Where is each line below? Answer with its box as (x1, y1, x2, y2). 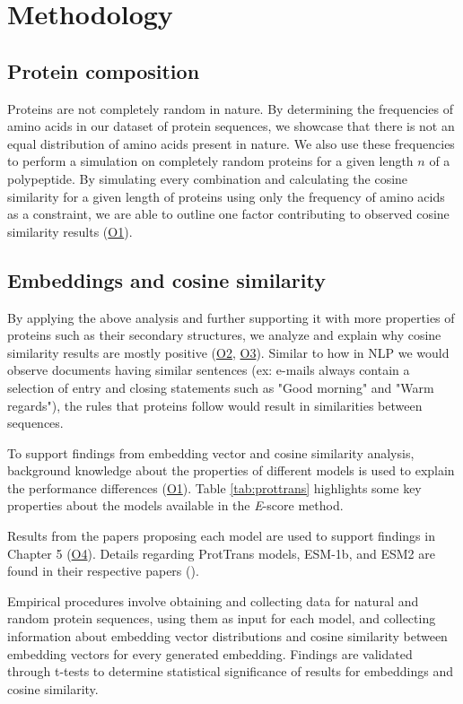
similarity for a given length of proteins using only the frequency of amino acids (7, 187, 445, 205)
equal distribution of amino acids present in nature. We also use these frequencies (7, 134, 455, 152)
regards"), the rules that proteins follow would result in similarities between (7, 395, 423, 414)
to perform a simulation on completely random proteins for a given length (7, 152, 414, 170)
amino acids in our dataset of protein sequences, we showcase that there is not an (7, 117, 455, 135)
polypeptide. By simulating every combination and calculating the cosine (7, 169, 408, 187)
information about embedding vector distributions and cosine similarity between (7, 627, 448, 646)
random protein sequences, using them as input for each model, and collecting (7, 609, 436, 628)
